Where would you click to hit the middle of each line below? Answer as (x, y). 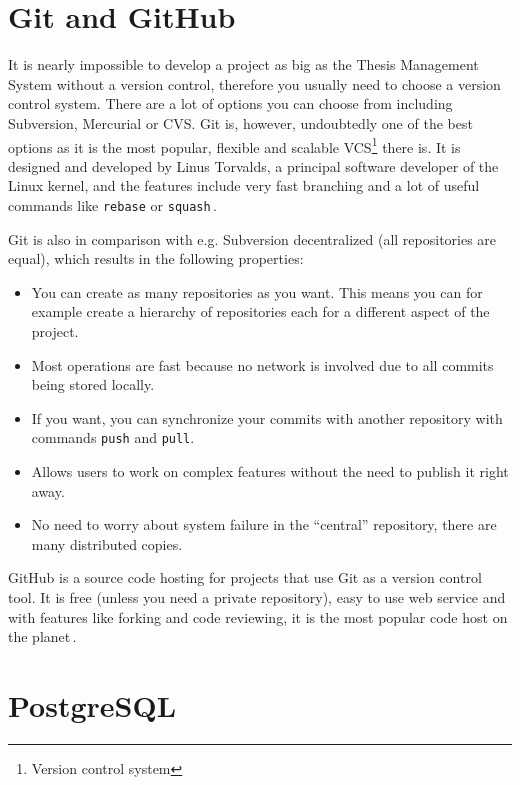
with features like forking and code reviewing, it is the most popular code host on (258, 616)
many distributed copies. (107, 543)
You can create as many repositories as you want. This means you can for (257, 291)
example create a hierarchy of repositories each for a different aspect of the (260, 311)
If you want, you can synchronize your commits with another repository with (267, 417)
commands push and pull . (113, 437)
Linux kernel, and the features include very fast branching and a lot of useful (244, 185)
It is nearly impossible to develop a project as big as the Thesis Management (243, 64)
